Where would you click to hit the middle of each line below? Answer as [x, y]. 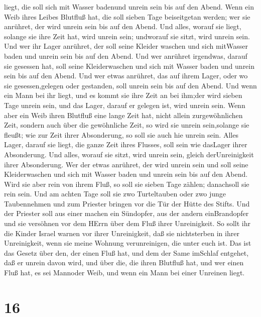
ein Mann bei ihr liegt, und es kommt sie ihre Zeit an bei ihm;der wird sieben [123, 95]
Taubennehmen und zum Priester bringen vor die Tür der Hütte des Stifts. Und [127, 203]
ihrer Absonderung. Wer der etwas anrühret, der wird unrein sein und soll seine [126, 164]
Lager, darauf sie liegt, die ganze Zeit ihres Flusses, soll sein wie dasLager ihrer [126, 144]
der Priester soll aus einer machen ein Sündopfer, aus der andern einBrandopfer [126, 213]
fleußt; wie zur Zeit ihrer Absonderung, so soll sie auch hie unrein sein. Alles [121, 134]
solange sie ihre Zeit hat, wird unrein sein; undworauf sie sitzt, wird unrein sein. [127, 36]
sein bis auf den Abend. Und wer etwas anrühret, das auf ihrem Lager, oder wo [126, 76]
